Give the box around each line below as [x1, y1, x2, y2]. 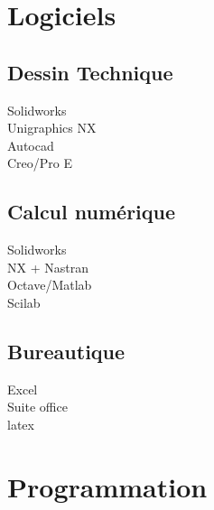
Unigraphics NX [7, 118, 97, 137]
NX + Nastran [7, 257, 88, 276]
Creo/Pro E [7, 153, 73, 172]
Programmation [7, 468, 208, 505]
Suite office [7, 397, 68, 416]
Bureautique [7, 337, 126, 365]
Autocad [7, 135, 54, 154]
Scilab [7, 292, 41, 311]
